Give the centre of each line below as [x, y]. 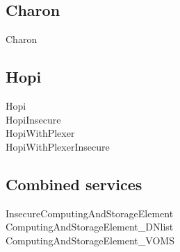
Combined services [74, 184]
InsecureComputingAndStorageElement [90, 213]
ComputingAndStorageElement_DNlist [90, 227]
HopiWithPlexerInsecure [58, 146]
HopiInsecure [33, 119]
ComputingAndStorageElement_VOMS [90, 240]
